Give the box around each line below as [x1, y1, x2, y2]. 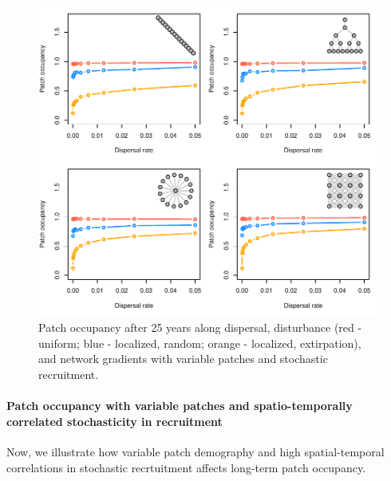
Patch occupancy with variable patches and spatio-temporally [6, 397, 353, 414]
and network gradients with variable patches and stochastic [38, 350, 328, 367]
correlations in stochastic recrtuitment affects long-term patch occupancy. [6, 459, 366, 475]
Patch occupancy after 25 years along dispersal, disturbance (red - [38, 319, 362, 336]
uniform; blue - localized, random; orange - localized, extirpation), [38, 334, 361, 351]
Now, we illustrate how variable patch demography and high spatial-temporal [6, 444, 385, 460]
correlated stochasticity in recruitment [6, 412, 223, 429]
